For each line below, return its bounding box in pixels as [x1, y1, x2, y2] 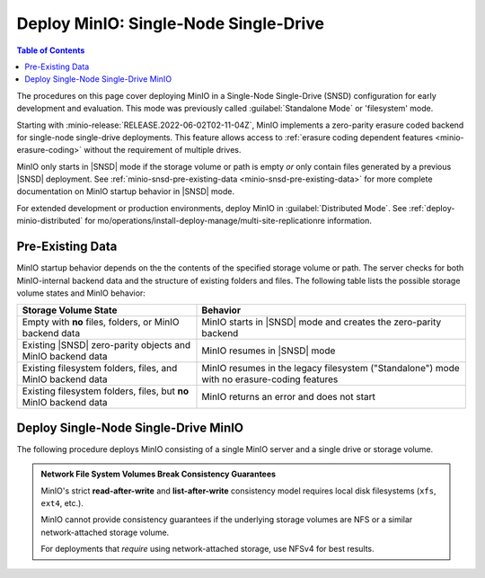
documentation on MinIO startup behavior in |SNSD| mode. [16, 186, 235, 197]
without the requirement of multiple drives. [84, 145, 242, 156]
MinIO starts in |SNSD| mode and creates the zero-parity [201, 316, 442, 328]
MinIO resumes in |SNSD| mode [201, 344, 336, 357]
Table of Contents [16, 45, 85, 56]
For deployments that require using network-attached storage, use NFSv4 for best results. [40, 544, 375, 555]
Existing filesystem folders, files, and [22, 362, 178, 375]
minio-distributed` [16, 216, 84, 227]
